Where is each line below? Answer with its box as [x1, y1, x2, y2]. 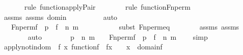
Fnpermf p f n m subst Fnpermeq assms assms [11, 21, 239, 32]
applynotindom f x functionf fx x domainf [4, 41, 163, 52]
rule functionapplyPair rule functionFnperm [24, 2, 191, 12]
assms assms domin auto [4, 11, 118, 22]
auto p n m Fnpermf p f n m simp [28, 31, 208, 42]
